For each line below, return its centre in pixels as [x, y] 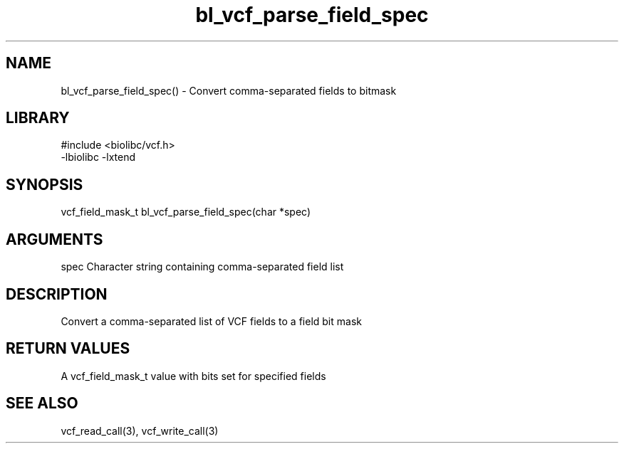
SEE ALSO [42, 403]
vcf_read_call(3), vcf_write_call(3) [140, 430]
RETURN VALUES [68, 349]
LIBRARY [38, 118]
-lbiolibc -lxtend [98, 157]
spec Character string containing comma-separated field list [202, 267]
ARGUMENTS [54, 239]
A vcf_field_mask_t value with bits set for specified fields [193, 376]
